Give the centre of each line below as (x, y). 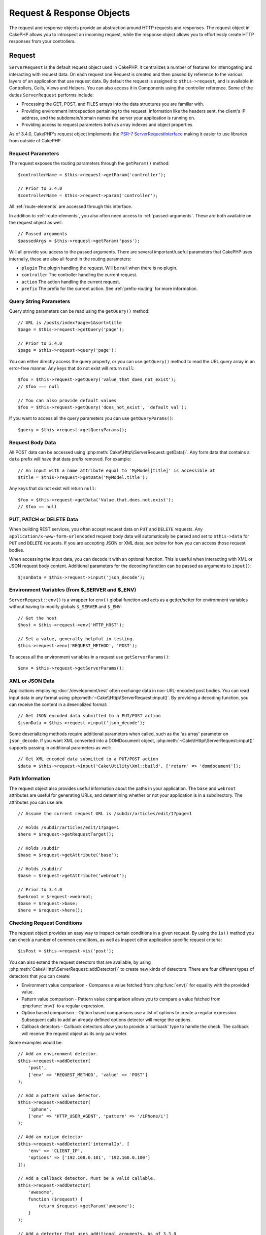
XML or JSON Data (32, 681)
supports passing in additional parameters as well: (60, 747)
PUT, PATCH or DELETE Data (44, 519)
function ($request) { (55, 1199)
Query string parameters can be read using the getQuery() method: (79, 311)
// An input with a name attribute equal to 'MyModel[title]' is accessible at (116, 470)
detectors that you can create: (40, 976)
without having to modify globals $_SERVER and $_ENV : (66, 607)
